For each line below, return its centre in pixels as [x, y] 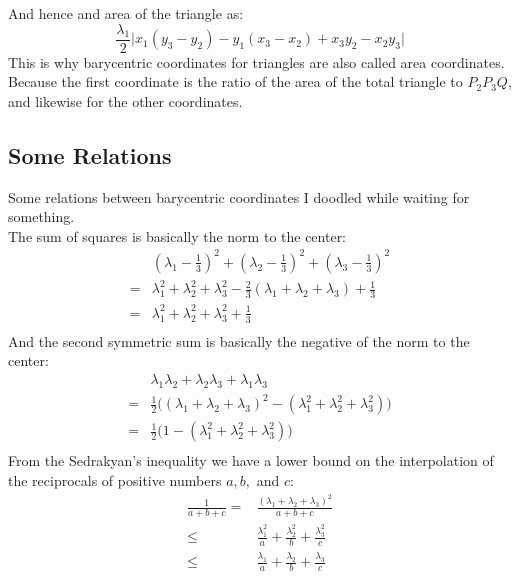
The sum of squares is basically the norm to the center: [177, 235]
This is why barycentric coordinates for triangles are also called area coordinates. [256, 61]
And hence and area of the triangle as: [126, 13]
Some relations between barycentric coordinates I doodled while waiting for [239, 196]
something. [41, 216]
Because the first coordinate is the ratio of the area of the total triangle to [235, 81]
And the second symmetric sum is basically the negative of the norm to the [239, 340]
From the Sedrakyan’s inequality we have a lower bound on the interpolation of [251, 460]
